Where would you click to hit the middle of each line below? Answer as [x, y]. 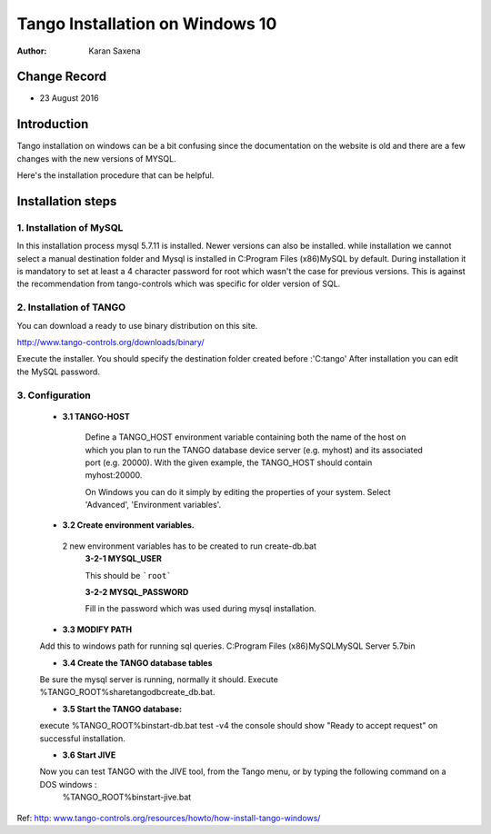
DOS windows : [68, 784]
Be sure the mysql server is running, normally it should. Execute [159, 679]
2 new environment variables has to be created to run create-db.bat [190, 546]
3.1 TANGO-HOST [96, 416]
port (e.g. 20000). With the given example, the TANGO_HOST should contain [229, 462]
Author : [32, 51]
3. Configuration [54, 395]
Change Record [62, 77]
